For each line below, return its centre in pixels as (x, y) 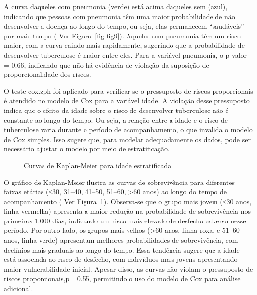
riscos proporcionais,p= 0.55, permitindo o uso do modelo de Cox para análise (122, 278)
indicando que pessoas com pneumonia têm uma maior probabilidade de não (120, 16)
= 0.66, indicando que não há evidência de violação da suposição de (107, 64)
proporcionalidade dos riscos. (48, 74)
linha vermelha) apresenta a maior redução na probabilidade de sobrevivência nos (128, 211)
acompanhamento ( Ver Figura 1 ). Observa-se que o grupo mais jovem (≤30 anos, (128, 201)
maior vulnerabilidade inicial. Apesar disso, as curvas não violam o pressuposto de (128, 269)
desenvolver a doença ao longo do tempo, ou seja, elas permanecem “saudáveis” (124, 26)
